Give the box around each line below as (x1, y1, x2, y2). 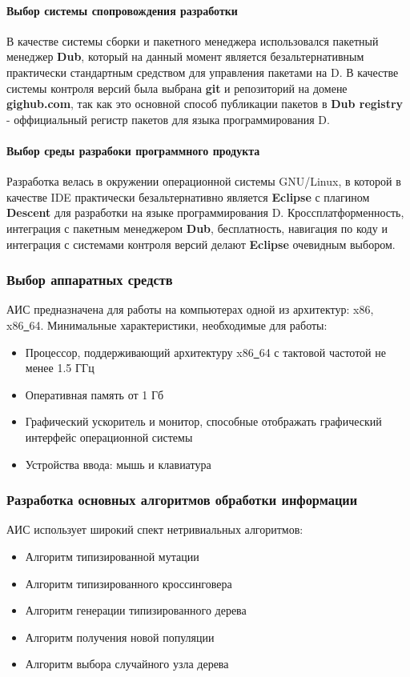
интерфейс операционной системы (25, 428, 193, 445)
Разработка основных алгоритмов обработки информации (6, 490, 358, 510)
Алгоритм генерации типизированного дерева (25, 602, 247, 619)
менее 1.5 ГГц (25, 359, 94, 376)
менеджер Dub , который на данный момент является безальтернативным (6, 48, 364, 65)
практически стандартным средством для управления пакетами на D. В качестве (6, 63, 399, 80)
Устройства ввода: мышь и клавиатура (25, 455, 211, 472)
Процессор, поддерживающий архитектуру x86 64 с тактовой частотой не (25, 343, 386, 360)
